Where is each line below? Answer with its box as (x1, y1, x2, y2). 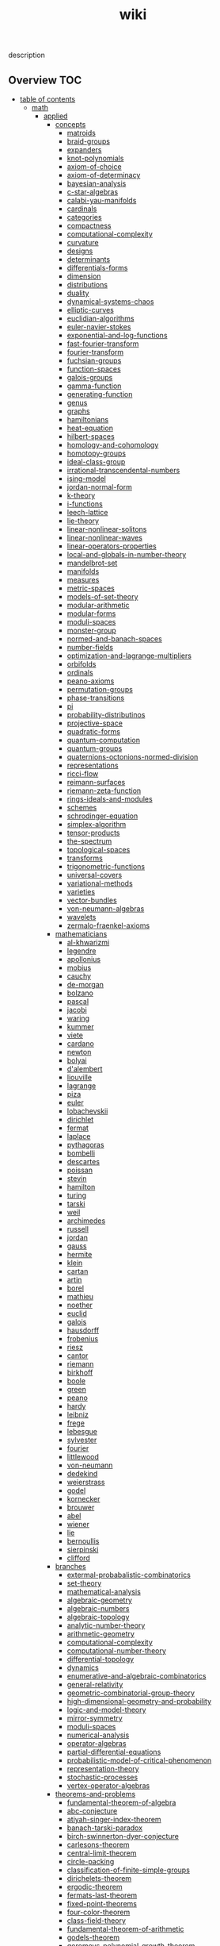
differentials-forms (66, 263, 128, 272)
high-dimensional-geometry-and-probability (66, 1697, 212, 1706)
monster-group (66, 625, 116, 635)
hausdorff (66, 1325, 100, 1335)
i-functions (66, 499, 103, 509)
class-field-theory (66, 1916, 127, 1925)
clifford (66, 1553, 91, 1563)
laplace (66, 1132, 91, 1140)
